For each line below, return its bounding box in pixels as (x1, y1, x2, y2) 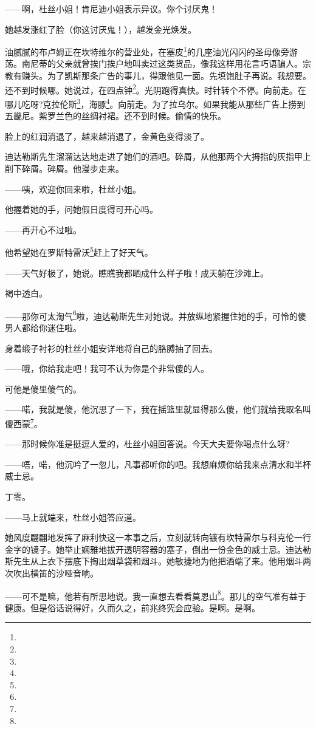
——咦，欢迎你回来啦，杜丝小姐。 (5, 182, 141, 195)
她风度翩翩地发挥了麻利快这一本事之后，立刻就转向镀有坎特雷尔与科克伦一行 (5, 531, 311, 544)
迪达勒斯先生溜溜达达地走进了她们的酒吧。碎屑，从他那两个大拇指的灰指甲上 (5, 150, 311, 163)
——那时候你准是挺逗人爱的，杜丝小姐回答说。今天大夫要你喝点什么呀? (5, 437, 290, 450)
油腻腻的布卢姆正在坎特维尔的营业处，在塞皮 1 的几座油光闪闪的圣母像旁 (5, 44, 289, 58)
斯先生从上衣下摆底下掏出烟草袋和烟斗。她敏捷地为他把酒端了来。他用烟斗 (5, 555, 303, 567)
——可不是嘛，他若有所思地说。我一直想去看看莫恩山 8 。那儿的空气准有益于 (5, 587, 306, 602)
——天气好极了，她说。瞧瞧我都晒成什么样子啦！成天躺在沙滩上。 (5, 266, 269, 279)
